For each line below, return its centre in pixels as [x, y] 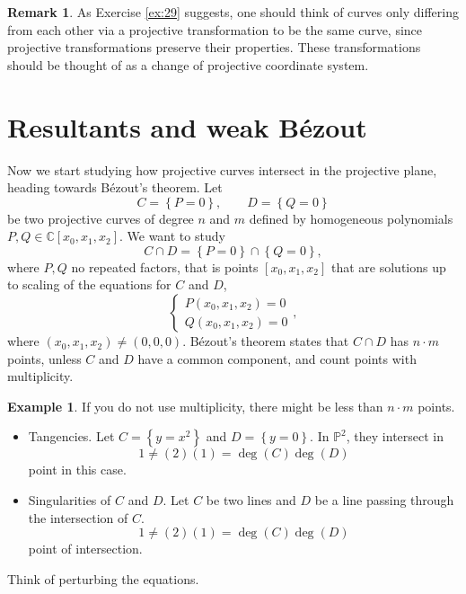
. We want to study [172, 236]
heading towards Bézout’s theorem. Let [115, 187]
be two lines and [251, 500]
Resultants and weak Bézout [187, 126]
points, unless [44, 358]
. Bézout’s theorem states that [266, 341]
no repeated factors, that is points [165, 266]
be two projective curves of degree [101, 218]
